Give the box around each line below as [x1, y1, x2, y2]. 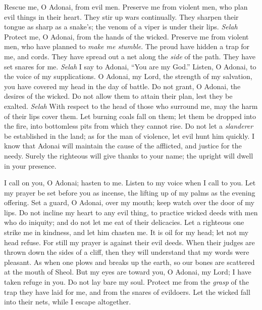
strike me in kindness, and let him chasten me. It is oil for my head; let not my [4, 227, 249, 238]
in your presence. [4, 160, 57, 171]
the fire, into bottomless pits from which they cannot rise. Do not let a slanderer [4, 121, 253, 131]
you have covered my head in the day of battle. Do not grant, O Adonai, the [4, 81, 241, 91]
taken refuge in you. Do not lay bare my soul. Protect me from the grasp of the [4, 277, 249, 287]
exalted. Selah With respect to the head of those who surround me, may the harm [4, 100, 258, 111]
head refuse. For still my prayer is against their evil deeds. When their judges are [4, 237, 255, 247]
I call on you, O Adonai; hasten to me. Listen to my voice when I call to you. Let [4, 177, 256, 188]
